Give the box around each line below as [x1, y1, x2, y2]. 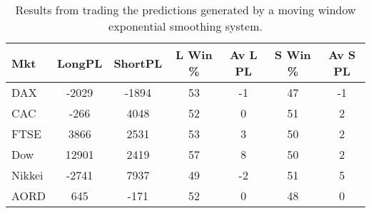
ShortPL [113, 54, 163, 71]
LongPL [57, 54, 103, 71]
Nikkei [11, 167, 44, 183]
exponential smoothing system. [108, 18, 263, 34]
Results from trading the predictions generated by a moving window [15, 1, 356, 18]
